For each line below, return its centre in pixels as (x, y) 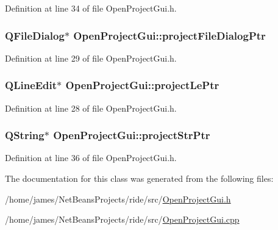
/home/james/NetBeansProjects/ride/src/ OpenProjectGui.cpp (122, 219)
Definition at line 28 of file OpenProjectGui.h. (91, 108)
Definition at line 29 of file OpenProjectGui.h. (91, 58)
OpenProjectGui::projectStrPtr (132, 135)
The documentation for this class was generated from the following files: (139, 178)
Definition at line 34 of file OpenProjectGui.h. (91, 8)
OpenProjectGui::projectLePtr (142, 85)
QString (25, 135)
